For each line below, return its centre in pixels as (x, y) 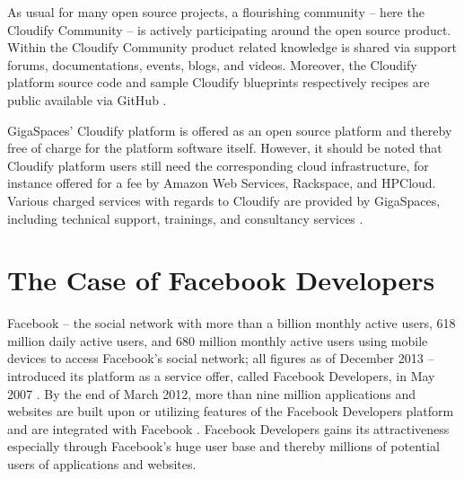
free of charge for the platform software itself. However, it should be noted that (225, 148)
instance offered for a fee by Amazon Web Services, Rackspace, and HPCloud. (222, 183)
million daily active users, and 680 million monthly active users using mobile (218, 340)
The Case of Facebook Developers (221, 280)
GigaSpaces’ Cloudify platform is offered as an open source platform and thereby (230, 130)
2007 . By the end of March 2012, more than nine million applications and (211, 393)
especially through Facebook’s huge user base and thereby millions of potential (223, 446)
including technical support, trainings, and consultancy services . (185, 218)
